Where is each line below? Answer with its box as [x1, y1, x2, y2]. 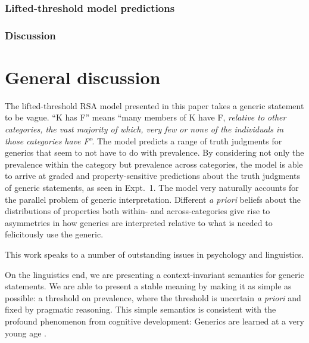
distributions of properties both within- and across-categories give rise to [5, 205, 270, 217]
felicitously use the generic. [5, 228, 104, 240]
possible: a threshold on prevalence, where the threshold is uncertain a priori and [5, 291, 301, 304]
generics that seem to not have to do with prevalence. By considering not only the [5, 146, 304, 159]
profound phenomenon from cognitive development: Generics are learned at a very [5, 314, 304, 327]
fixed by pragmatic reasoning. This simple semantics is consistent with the [5, 303, 276, 316]
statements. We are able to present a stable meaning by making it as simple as [5, 280, 292, 292]
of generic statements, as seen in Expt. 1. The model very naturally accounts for [5, 181, 299, 193]
